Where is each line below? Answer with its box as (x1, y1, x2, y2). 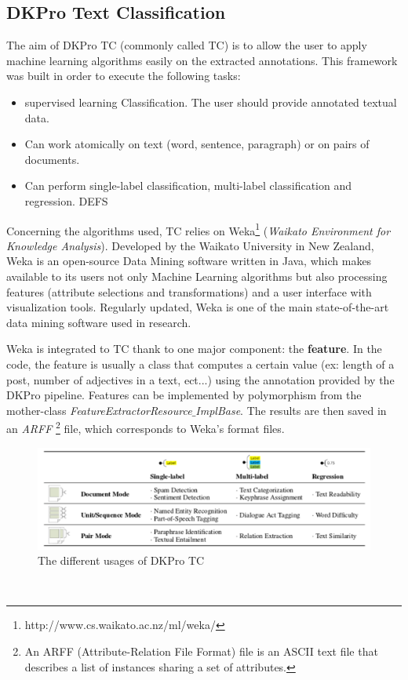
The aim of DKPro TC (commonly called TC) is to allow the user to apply (6, 37, 367, 53)
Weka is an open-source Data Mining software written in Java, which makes (6, 253, 372, 269)
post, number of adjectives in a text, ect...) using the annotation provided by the (6, 371, 395, 387)
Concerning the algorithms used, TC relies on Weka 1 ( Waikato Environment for (6, 220, 391, 238)
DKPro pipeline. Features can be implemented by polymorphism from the (6, 387, 362, 403)
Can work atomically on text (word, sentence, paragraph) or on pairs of (24, 136, 370, 152)
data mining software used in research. (6, 314, 191, 330)
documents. (24, 151, 80, 167)
